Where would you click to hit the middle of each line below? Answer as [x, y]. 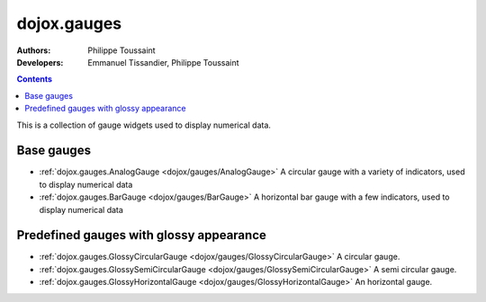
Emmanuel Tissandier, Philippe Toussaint [163, 62]
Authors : [34, 50]
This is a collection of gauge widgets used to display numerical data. [144, 125]
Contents [35, 79]
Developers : [40, 62]
